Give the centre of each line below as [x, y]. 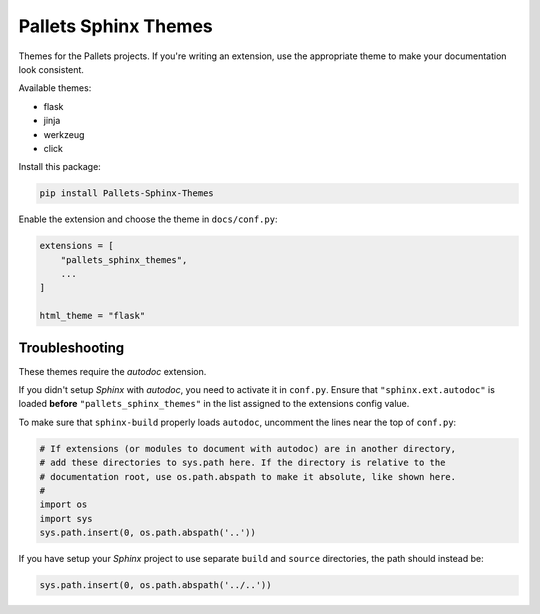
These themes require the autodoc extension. [112, 371]
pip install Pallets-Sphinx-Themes [126, 193]
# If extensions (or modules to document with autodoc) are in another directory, [248, 448]
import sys [66, 518]
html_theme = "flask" [92, 316]
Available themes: [55, 88]
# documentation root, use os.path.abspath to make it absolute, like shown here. [248, 476]
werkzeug [64, 134]
